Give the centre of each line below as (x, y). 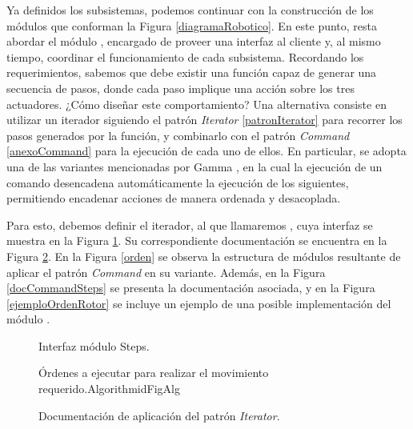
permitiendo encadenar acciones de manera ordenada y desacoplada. (174, 198)
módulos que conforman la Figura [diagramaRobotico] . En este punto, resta (192, 25)
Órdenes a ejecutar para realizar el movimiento (154, 373)
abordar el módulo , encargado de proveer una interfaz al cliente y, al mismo (194, 41)
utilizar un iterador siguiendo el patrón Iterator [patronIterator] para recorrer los (204, 120)
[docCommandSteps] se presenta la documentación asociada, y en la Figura (191, 288)
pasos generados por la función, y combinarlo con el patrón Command (178, 135)
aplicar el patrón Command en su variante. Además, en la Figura (166, 272)
